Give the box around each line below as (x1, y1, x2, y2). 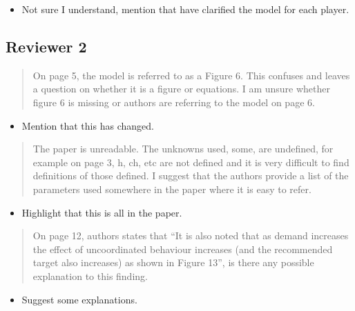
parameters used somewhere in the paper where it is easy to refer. (32, 181, 311, 196)
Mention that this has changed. (21, 118, 154, 132)
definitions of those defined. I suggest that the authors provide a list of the (32, 168, 349, 183)
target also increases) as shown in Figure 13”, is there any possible (32, 255, 314, 270)
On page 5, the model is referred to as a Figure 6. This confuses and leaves (32, 68, 350, 82)
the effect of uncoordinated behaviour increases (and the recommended (32, 241, 333, 256)
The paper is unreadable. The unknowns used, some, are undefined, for (32, 141, 334, 156)
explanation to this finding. (32, 268, 148, 283)
